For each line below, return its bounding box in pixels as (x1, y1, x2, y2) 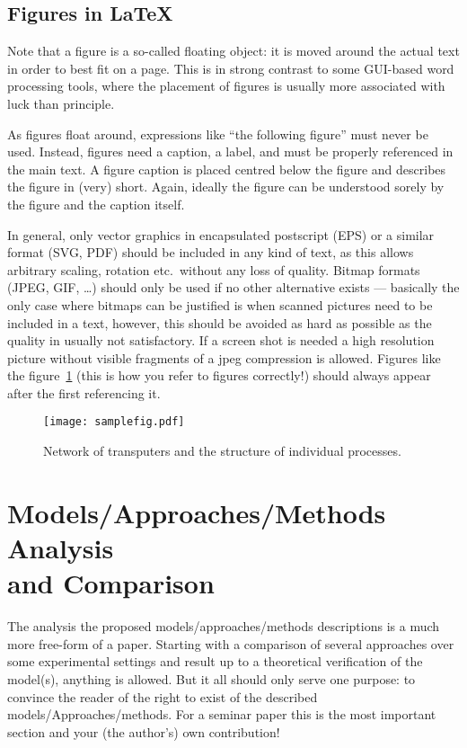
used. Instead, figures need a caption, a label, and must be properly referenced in (7, 142, 454, 161)
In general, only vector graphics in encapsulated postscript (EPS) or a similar (7, 225, 435, 244)
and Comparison (7, 565, 215, 601)
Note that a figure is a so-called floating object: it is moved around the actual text (7, 41, 460, 60)
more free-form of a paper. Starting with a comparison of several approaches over (7, 634, 454, 653)
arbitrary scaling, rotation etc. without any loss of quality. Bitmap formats (7, 260, 420, 279)
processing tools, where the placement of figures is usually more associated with (7, 76, 445, 95)
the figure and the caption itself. (7, 194, 185, 213)
